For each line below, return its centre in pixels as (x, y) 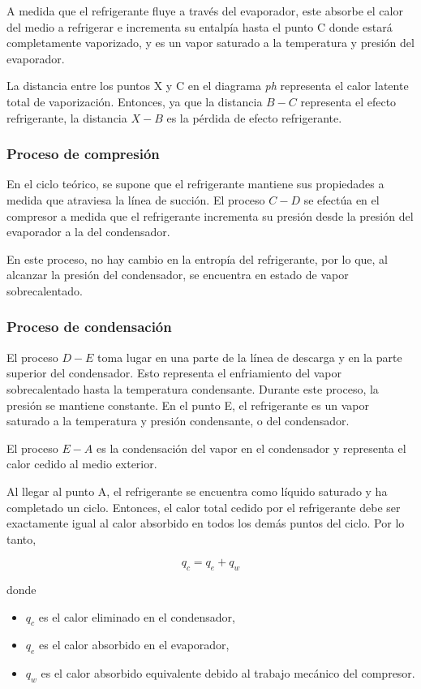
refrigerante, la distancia (67, 117)
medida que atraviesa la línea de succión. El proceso (136, 199)
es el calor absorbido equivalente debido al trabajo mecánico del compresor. (228, 673)
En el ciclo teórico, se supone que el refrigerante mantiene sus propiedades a (195, 184)
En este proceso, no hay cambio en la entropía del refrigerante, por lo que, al (197, 258)
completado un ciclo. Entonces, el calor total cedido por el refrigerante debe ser (204, 507)
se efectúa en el (342, 199)
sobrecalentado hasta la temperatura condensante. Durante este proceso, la (193, 388)
